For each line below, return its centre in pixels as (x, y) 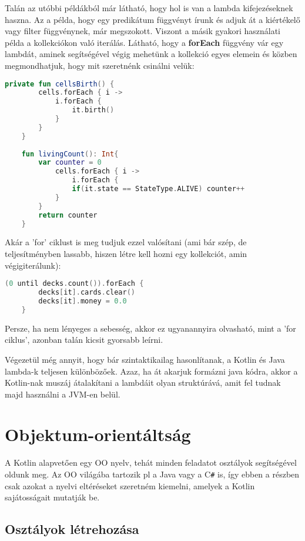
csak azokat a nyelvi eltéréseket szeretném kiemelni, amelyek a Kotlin (130, 485)
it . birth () (93, 110)
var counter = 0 (70, 163)
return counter (68, 215)
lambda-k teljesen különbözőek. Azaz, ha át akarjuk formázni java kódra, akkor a (151, 371)
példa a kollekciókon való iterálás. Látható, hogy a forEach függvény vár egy (144, 42)
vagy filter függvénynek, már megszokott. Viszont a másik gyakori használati (143, 31)
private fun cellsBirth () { (60, 84)
